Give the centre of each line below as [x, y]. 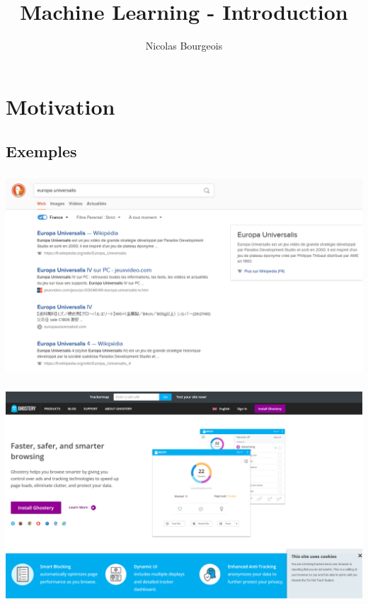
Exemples [41, 151]
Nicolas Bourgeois [184, 46]
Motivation [61, 106]
